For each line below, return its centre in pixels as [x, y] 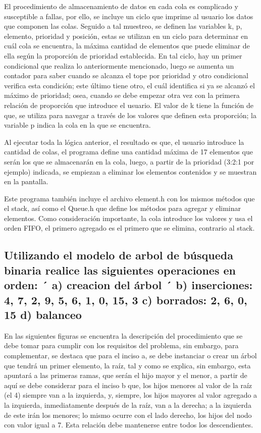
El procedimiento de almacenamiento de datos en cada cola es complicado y [121, 6]
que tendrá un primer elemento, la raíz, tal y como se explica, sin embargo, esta [127, 365]
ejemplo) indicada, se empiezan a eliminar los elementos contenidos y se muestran [130, 171]
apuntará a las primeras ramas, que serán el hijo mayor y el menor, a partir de [126, 375]
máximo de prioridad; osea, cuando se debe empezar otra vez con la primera [122, 95]
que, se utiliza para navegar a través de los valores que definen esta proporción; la [130, 115]
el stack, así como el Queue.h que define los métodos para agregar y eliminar [123, 208]
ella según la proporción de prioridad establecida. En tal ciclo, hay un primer [123, 55]
